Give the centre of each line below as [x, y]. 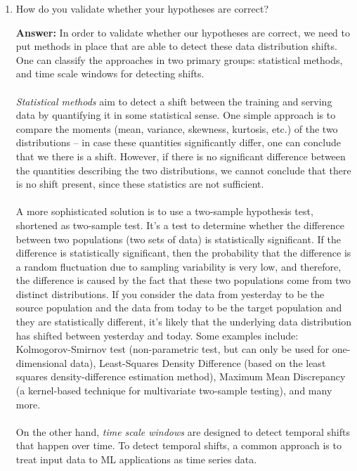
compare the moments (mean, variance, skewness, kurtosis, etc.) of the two [177, 128]
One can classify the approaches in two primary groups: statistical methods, [179, 59]
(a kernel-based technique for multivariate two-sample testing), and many [174, 391]
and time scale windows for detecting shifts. [110, 73]
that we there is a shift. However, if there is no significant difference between [181, 156]
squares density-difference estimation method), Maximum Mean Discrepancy [181, 376]
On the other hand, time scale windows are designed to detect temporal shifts [183, 431]
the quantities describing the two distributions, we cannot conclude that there [183, 170]
